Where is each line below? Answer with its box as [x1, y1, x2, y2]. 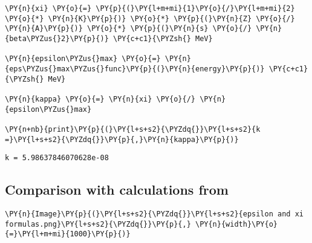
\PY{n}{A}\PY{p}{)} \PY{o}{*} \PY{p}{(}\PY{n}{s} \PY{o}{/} [5, 24, 252, 33]
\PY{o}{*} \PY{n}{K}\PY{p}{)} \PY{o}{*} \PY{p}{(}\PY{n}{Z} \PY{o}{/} [5, 14, 295, 23]
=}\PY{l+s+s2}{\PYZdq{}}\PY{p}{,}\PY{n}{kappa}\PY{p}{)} [5, 135, 239, 144]
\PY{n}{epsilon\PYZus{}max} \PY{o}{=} [5, 54, 161, 63]
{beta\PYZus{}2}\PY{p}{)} [5, 34, 109, 43]
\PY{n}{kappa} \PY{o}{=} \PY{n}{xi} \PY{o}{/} [5, 94, 195, 103]
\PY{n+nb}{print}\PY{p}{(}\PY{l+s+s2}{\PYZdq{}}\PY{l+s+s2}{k [5, 125, 261, 134]
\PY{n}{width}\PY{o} [195, 219, 278, 228]
